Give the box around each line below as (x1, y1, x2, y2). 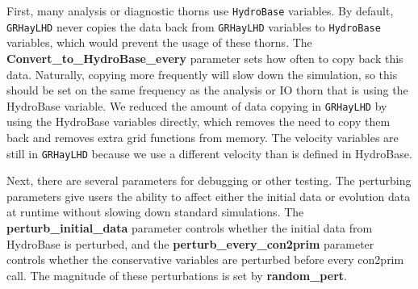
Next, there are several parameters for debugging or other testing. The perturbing (6, 172, 412, 189)
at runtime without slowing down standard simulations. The (6, 203, 304, 220)
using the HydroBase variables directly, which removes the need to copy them (6, 113, 391, 130)
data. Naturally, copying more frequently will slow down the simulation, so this (6, 65, 398, 82)
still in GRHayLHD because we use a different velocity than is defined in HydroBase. (6, 144, 412, 161)
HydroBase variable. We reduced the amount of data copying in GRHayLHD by (6, 97, 387, 114)
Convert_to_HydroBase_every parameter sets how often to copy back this (6, 49, 403, 66)
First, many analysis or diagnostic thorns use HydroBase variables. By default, (6, 2, 394, 19)
